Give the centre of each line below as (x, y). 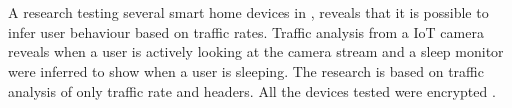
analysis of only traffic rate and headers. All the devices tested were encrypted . (252, 90)
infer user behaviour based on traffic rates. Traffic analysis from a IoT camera (246, 31)
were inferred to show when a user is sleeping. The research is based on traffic (246, 70)
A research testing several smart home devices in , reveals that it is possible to (248, 12)
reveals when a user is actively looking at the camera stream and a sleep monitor (256, 51)
